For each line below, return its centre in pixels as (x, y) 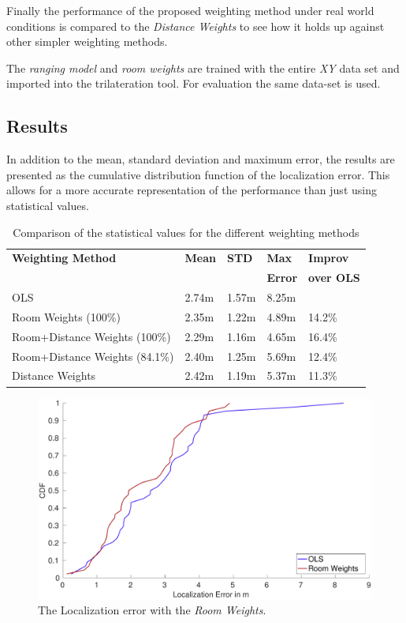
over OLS (334, 278)
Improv (329, 258)
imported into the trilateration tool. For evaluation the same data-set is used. (194, 83)
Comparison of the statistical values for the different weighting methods (186, 232)
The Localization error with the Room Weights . (152, 610)
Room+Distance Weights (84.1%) (93, 356)
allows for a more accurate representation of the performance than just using (192, 190)
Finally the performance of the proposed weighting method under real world (190, 10)
